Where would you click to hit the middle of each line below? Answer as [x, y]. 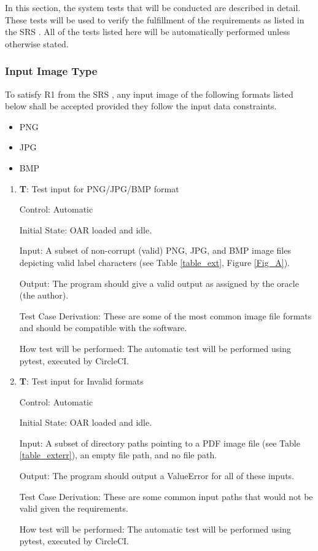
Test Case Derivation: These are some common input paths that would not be [166, 496]
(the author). [44, 295]
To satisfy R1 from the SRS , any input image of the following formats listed [149, 94]
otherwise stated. [37, 43]
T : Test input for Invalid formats [81, 381]
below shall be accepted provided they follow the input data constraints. [141, 106]
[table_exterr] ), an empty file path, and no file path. [118, 455]
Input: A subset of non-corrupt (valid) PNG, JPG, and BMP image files [155, 250]
